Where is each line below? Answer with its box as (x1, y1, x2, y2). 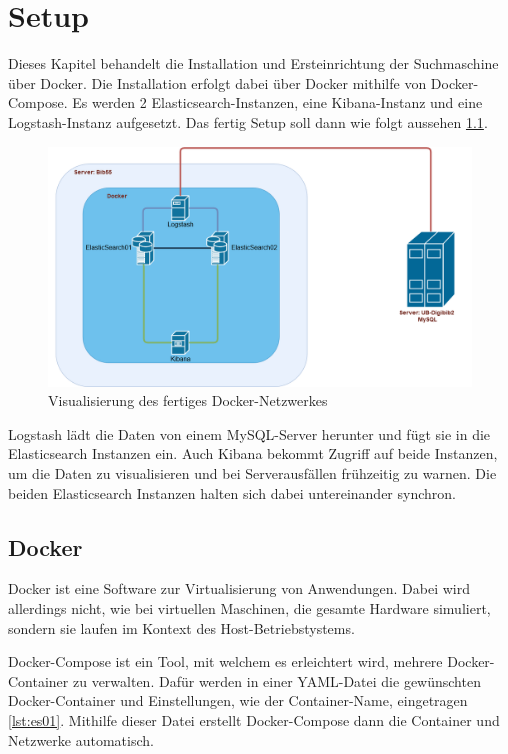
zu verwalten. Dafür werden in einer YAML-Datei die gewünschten (72, 670, 481, 691)
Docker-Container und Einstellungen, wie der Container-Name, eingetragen (8, 690, 468, 711)
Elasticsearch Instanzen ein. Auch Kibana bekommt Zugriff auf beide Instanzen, (8, 443, 498, 464)
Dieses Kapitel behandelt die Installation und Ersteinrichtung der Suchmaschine (8, 53, 499, 74)
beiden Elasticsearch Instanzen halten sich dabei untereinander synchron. (8, 482, 456, 503)
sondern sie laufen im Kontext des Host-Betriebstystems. (8, 617, 355, 638)
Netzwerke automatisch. (8, 729, 154, 750)
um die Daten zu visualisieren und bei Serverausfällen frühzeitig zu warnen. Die (8, 463, 497, 484)
